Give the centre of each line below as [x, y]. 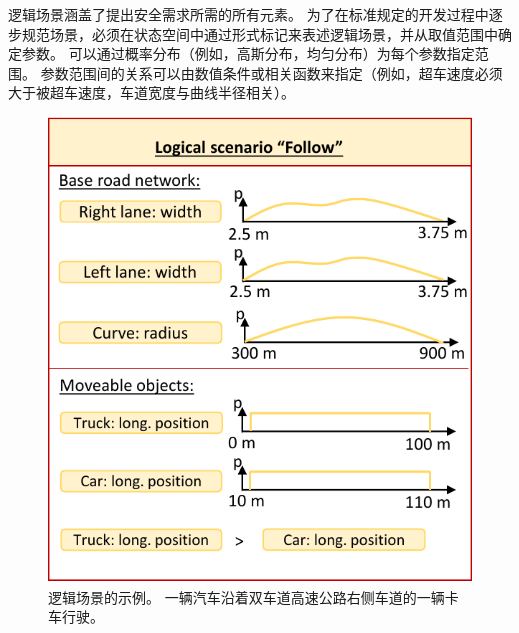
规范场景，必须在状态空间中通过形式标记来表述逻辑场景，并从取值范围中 [259, 33]
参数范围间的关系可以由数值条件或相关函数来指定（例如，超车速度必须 [271, 72]
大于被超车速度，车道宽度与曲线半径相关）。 [151, 92]
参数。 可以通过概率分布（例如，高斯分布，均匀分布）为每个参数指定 [248, 53]
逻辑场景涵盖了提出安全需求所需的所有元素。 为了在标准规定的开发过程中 [248, 14]
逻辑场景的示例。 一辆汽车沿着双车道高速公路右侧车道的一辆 [246, 596]
